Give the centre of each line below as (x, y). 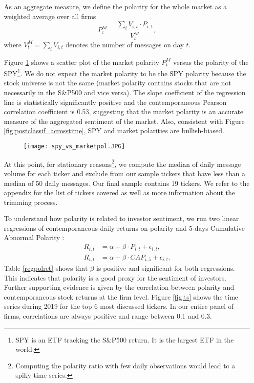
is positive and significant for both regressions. (166, 268)
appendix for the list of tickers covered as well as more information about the (119, 192)
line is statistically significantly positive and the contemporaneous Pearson (115, 102)
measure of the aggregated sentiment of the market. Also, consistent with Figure (124, 121)
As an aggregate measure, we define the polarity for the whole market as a (116, 6)
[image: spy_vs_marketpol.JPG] (74, 147)
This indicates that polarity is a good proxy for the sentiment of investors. (115, 277)
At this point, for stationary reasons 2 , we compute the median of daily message (123, 163)
